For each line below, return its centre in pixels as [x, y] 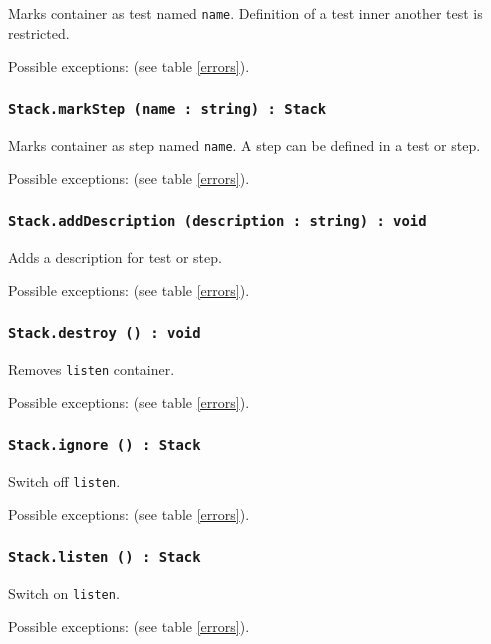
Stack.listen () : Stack [104, 556]
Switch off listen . [64, 480]
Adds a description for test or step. [115, 256]
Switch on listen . [64, 592]
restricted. [39, 32]
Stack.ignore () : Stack [104, 444]
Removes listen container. [91, 368]
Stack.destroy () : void [104, 332]
